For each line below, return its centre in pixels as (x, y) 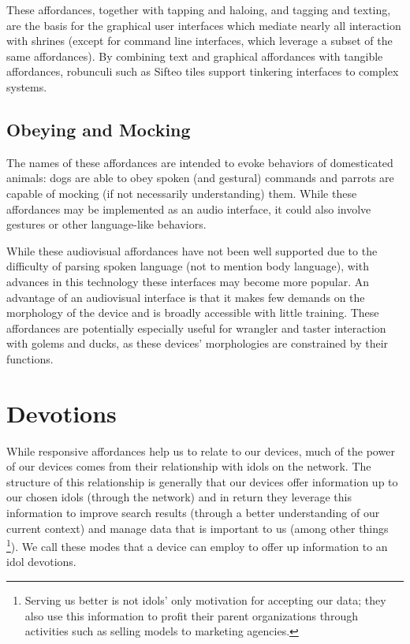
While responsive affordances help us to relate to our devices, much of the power (201, 450)
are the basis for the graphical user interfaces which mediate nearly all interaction (204, 25)
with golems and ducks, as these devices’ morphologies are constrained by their (198, 343)
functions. (30, 358)
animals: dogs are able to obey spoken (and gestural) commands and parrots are (200, 178)
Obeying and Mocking (99, 129)
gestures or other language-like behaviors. (106, 224)
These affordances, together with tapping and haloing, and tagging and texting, (199, 9)
